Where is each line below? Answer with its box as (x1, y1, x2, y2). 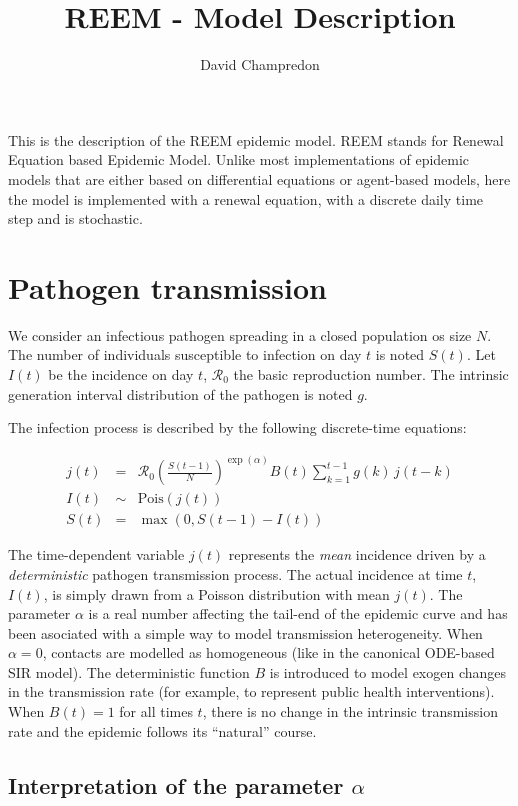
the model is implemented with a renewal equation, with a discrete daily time (8, 188, 484, 209)
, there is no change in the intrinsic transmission (202, 701, 498, 722)
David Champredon (200, 54, 320, 75)
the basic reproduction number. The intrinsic (233, 364, 509, 384)
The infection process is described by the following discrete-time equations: (8, 417, 467, 438)
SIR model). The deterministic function (8, 661, 250, 682)
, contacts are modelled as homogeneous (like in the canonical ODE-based (42, 642, 495, 663)
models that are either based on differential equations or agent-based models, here (8, 168, 511, 189)
